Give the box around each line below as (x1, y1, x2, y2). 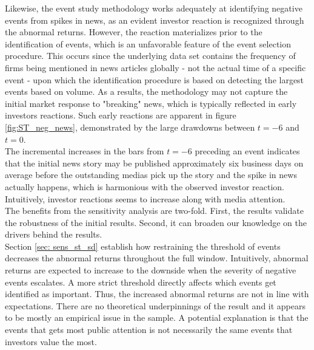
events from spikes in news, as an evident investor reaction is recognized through (5, 13, 304, 26)
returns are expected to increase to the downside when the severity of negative (5, 264, 296, 276)
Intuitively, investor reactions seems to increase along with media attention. (5, 192, 286, 205)
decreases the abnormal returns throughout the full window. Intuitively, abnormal (5, 252, 309, 264)
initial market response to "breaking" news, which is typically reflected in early (5, 97, 297, 109)
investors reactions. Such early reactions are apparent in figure (5, 109, 236, 122)
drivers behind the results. (5, 228, 102, 241)
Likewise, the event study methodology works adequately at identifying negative (5, 2, 302, 14)
